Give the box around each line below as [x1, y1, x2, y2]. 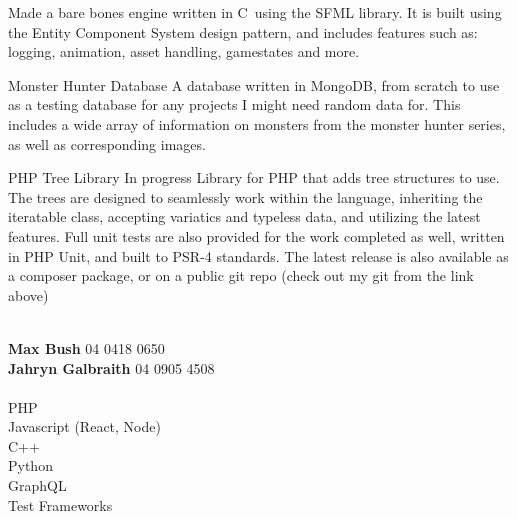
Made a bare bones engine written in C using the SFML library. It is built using [8, 2, 502, 22]
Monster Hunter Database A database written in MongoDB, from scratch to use [8, 74, 500, 95]
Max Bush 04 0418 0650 [8, 337, 165, 358]
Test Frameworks [8, 494, 113, 515]
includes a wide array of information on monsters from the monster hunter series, [8, 113, 506, 134]
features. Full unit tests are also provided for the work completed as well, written [8, 225, 505, 246]
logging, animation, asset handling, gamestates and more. [8, 41, 360, 62]
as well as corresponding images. [8, 133, 206, 154]
